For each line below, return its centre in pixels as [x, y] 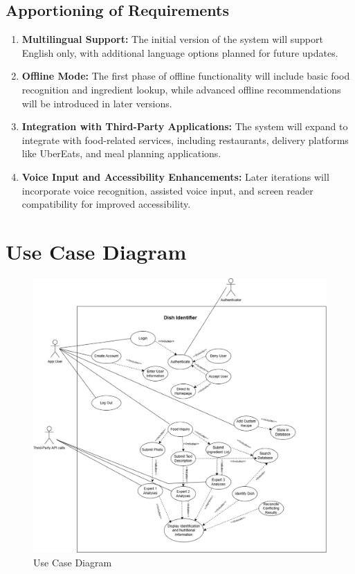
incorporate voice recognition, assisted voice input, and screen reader [167, 190]
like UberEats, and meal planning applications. [121, 153]
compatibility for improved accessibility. [106, 204]
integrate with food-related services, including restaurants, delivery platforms [185, 140]
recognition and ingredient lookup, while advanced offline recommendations [181, 89]
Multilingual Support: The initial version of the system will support [172, 39]
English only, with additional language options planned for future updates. [180, 52]
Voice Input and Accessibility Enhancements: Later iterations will [175, 176]
